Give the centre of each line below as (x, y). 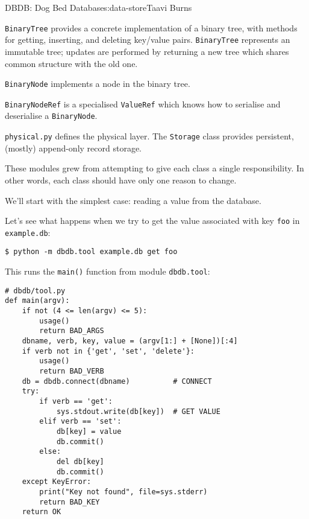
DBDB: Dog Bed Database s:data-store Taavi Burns (98, 7)
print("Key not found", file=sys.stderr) (123, 492)
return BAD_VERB (72, 371)
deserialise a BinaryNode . (51, 116)
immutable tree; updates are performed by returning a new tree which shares (147, 51)
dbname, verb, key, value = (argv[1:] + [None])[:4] (130, 341)
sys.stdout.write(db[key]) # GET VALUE (138, 411)
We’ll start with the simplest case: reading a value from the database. (133, 200)
